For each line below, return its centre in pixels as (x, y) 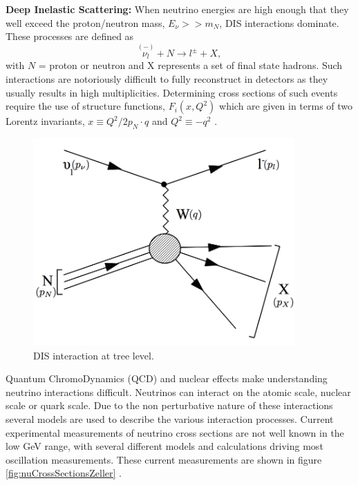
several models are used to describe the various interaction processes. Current (170, 418)
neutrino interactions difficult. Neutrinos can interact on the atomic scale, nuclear (178, 392)
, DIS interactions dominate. (279, 22)
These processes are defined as (70, 36)
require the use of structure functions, (86, 106)
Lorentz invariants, (45, 121)
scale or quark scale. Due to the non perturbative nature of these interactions (169, 405)
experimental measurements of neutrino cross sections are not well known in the (175, 432)
